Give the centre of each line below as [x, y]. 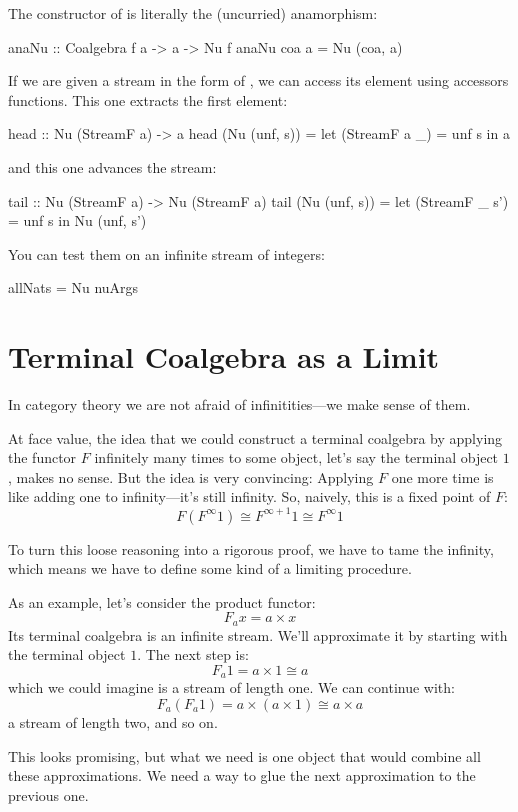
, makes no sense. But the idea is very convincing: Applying [191, 476]
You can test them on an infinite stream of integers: [166, 253]
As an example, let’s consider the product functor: [162, 601]
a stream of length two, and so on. [113, 722]
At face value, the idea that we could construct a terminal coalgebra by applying [255, 437]
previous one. [48, 794]
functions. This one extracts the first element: [148, 99]
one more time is [442, 476]
